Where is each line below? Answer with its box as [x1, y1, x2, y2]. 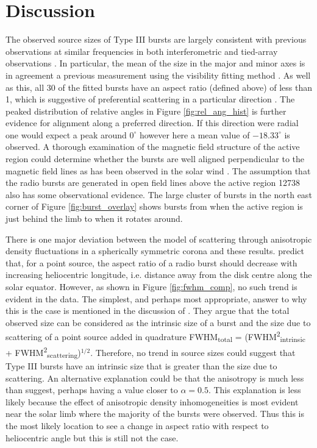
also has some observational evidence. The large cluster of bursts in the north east [5, 188, 312, 201]
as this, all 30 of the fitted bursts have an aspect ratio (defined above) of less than [5, 80, 313, 93]
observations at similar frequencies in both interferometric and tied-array [5, 44, 278, 57]
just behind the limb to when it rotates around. [5, 212, 183, 225]
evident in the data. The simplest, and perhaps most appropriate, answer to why [5, 292, 307, 305]
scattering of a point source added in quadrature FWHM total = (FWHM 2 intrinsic [5, 329, 305, 344]
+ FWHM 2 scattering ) [5, 344, 81, 360]
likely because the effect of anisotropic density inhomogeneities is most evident [5, 395, 299, 408]
